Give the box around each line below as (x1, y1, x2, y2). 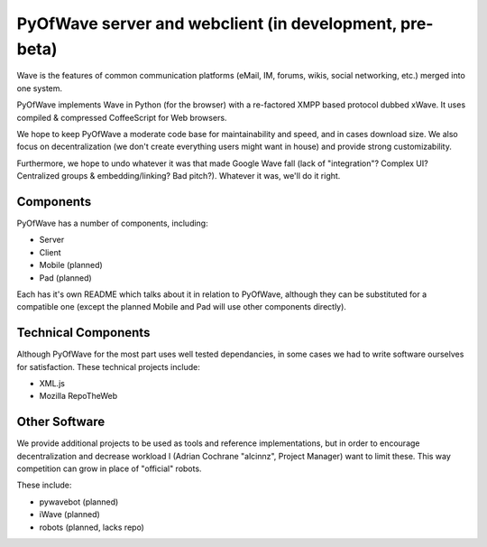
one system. (16, 82, 63, 94)
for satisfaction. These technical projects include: (16, 361, 200, 372)
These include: (16, 479, 72, 491)
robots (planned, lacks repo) (39, 522, 144, 533)
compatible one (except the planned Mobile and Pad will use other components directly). (16, 301, 347, 312)
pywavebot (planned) (39, 496, 119, 507)
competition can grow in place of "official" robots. (16, 463, 202, 474)
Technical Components (16, 325, 151, 340)
